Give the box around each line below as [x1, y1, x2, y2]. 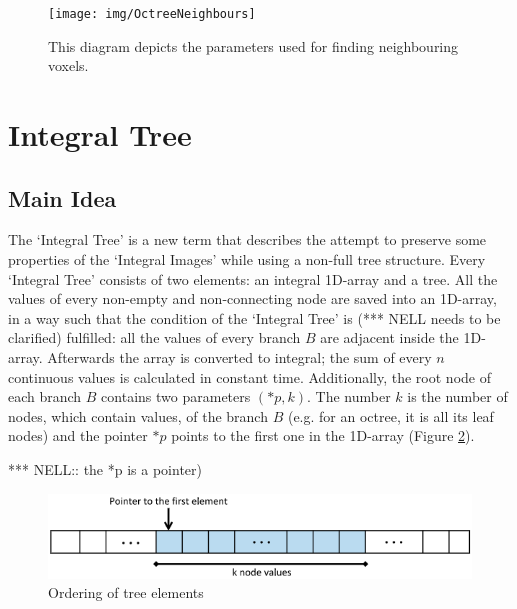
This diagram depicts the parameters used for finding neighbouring [48, 35, 459, 56]
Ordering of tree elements [48, 582, 204, 603]
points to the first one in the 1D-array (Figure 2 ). [171, 425, 475, 446]
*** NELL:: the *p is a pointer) [8, 458, 202, 479]
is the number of [407, 386, 508, 407]
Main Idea [8, 182, 117, 213]
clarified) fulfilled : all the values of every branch [8, 327, 301, 348]
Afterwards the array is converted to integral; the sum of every [47, 346, 432, 367]
